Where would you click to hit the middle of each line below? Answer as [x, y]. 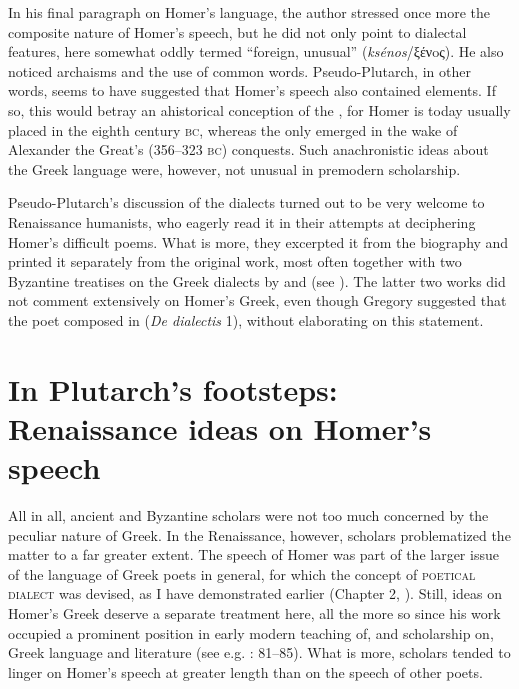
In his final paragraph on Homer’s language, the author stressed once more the [249, 12]
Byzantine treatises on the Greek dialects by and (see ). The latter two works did [257, 280]
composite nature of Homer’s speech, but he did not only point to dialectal [237, 31]
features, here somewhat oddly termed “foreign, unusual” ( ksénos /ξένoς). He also [256, 51]
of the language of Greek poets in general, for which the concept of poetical [242, 573]
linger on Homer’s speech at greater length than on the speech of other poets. [245, 671]
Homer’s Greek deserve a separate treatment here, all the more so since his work [254, 612]
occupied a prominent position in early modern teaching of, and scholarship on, [251, 632]
